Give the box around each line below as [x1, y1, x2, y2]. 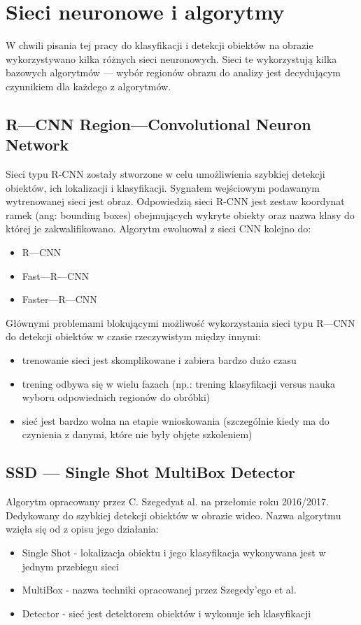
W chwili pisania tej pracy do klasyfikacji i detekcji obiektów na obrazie [6, 38, 313, 52]
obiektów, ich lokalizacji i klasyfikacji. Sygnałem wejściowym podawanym [6, 180, 320, 195]
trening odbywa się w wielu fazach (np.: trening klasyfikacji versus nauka [22, 376, 336, 391]
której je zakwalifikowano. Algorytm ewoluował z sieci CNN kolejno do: [6, 221, 311, 236]
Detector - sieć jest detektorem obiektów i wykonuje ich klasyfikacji [22, 605, 311, 620]
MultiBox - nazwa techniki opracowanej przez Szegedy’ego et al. [22, 582, 297, 597]
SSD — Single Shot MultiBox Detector [6, 461, 296, 483]
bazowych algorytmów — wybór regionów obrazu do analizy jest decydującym [6, 65, 341, 80]
